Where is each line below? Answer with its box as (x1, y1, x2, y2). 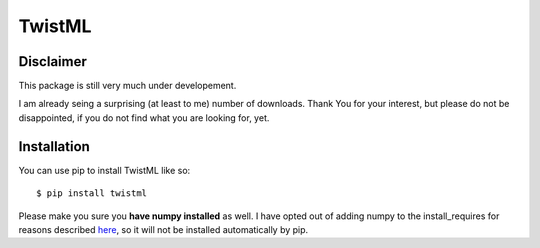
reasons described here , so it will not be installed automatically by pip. (18, 223, 309, 235)
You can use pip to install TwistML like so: (18, 164, 191, 176)
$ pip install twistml (36, 188, 148, 199)
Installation (18, 138, 90, 155)
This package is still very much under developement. (18, 80, 237, 92)
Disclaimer (18, 53, 87, 70)
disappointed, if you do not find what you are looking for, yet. (18, 111, 270, 124)
